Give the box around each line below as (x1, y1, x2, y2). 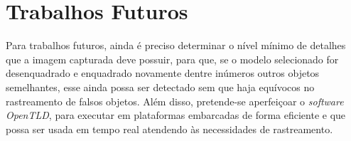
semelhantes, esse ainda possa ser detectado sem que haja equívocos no (6, 79, 315, 94)
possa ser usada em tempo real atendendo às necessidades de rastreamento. (6, 121, 333, 136)
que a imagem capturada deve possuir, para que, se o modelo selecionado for (6, 51, 339, 66)
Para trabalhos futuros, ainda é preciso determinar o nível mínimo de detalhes (6, 38, 346, 53)
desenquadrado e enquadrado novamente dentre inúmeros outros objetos (6, 66, 320, 80)
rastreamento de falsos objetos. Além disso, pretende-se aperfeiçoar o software (6, 93, 344, 108)
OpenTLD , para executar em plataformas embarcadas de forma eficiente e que (6, 108, 346, 122)
